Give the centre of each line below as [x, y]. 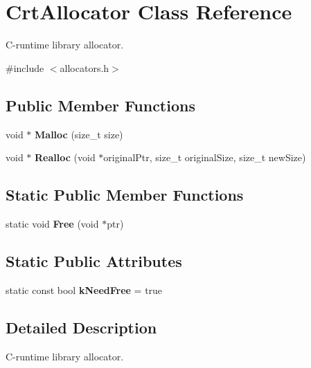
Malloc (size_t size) [79, 134]
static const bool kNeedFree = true [84, 289]
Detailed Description [81, 327]
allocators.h [85, 67]
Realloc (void [65, 157]
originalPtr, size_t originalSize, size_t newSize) [205, 157]
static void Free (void [52, 223]
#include [25, 67]
